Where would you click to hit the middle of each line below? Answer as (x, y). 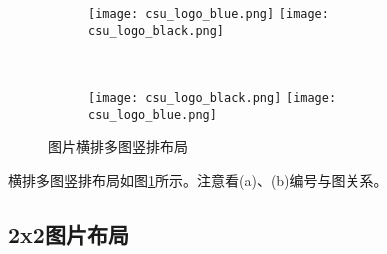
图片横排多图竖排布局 (118, 146)
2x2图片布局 (68, 233)
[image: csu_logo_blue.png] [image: (208, 14)
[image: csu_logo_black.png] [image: (212, 97)
